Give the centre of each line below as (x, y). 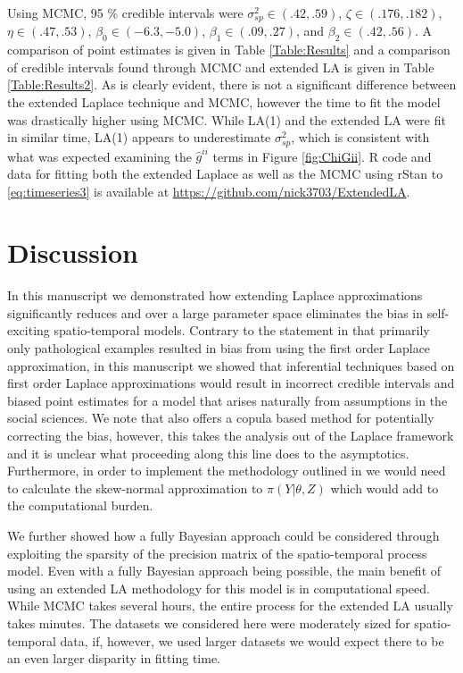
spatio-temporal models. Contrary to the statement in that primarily (242, 330)
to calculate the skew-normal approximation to (135, 488)
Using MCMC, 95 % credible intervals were (125, 13)
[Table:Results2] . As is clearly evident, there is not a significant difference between (232, 84)
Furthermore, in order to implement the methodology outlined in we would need (227, 471)
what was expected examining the (99, 156)
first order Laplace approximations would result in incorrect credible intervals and (231, 383)
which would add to (384, 488)
